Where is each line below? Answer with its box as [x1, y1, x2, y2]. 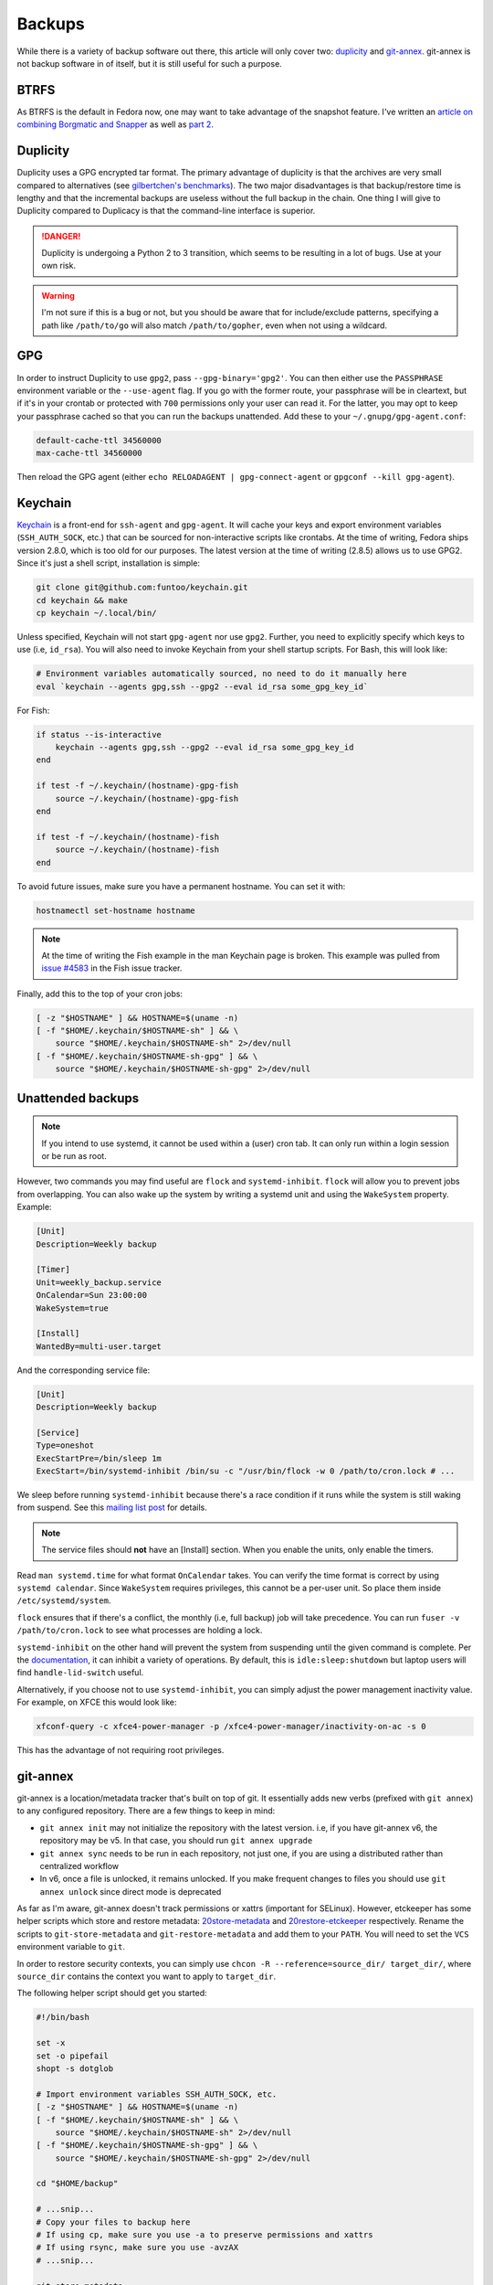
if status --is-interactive [36, 729, 162, 739]
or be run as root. [41, 1151, 107, 1162]
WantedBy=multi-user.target [36, 1341, 162, 1352]
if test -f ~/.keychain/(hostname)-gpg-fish [36, 781, 239, 791]
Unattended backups [16, 1090, 140, 1106]
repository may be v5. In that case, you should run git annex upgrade [39, 1835, 313, 1846]
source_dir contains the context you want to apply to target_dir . [16, 1971, 277, 1982]
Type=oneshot [36, 1440, 95, 1451]
